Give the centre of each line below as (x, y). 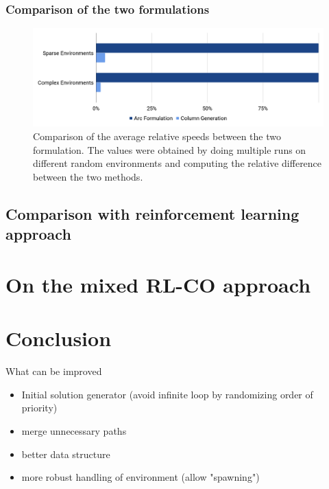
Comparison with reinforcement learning (153, 213)
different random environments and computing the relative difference (178, 163)
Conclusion (59, 338)
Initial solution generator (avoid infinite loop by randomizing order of (167, 394)
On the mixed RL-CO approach (158, 284)
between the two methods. (88, 176)
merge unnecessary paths (74, 430)
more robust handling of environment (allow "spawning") (141, 477)
